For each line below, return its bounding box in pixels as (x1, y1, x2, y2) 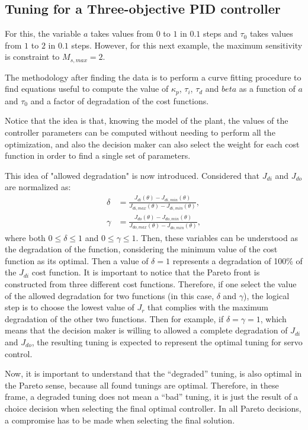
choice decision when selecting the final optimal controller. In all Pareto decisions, (5, 402, 301, 414)
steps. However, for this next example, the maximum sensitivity (71, 38, 303, 51)
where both (5, 231, 46, 243)
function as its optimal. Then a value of (5, 254, 149, 267)
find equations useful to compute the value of (5, 82, 169, 95)
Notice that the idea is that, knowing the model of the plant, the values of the (5, 114, 288, 127)
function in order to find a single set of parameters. (5, 149, 191, 162)
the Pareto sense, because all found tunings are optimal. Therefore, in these (5, 378, 279, 391)
